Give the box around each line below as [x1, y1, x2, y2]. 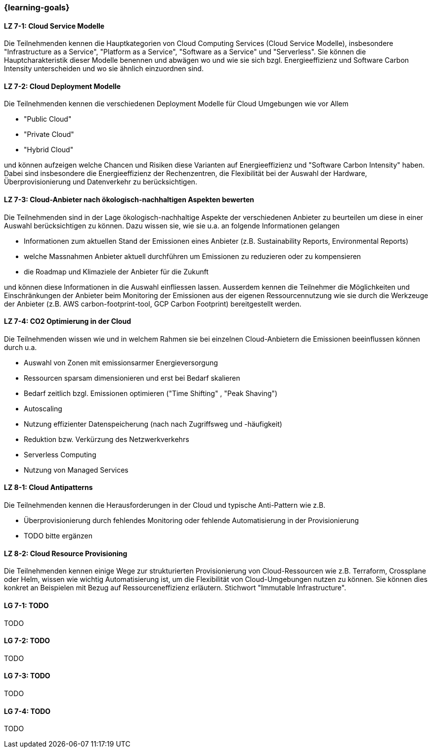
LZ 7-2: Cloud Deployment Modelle [4, 82, 121, 90]
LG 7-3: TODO [4, 671, 50, 680]
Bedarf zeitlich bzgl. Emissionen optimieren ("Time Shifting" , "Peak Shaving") [24, 389, 278, 398]
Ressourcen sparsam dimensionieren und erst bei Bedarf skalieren [24, 373, 240, 382]
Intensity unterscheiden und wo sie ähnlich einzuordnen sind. [4, 64, 204, 73]
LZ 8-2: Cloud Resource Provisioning [4, 549, 128, 558]
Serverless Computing [24, 450, 96, 459]
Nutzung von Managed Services [24, 465, 129, 474]
